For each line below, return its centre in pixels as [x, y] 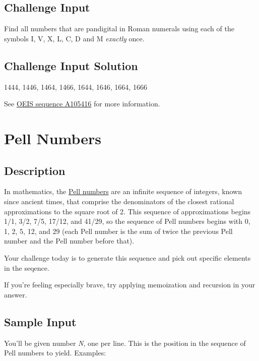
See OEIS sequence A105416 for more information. [82, 104]
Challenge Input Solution [71, 65]
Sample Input [40, 321]
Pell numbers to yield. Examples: [55, 353]
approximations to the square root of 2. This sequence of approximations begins [127, 211]
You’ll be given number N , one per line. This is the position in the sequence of [125, 343]
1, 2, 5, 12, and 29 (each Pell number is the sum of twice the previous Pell [118, 231]
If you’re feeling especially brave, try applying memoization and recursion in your [130, 285]
